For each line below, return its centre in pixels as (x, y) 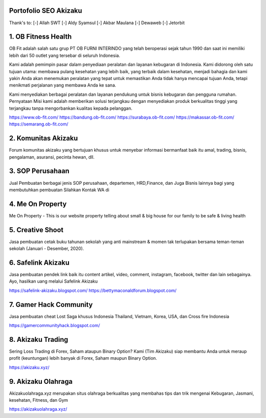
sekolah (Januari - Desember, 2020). (47, 249)
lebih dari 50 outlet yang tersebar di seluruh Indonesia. (65, 55)
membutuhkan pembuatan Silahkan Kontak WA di (59, 190)
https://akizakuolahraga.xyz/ (38, 409)
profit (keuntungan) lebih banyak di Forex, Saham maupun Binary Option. (83, 358)
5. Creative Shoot (36, 230)
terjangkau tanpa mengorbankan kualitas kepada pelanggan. (71, 108)
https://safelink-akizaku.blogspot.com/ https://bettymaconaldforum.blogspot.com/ (93, 290)
